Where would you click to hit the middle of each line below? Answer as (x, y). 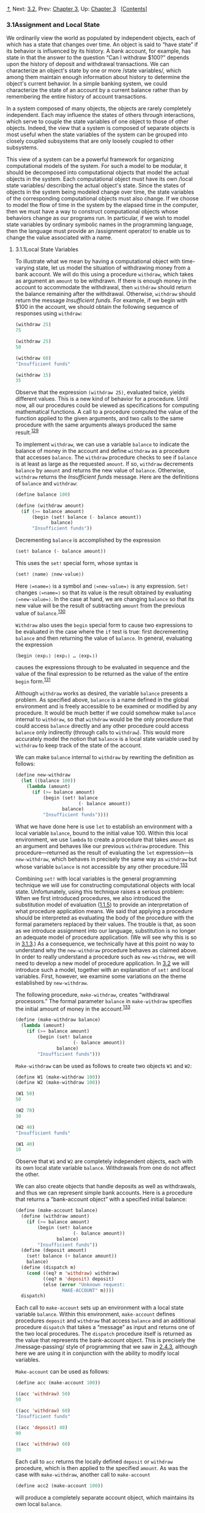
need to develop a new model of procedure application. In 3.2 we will (102, 963)
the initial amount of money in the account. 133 (73, 1008)
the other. (27, 1174)
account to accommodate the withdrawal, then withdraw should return (103, 287)
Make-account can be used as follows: (62, 1371)
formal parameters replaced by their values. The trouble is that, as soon (105, 924)
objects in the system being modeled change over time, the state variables (100, 192)
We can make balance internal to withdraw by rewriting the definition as (104, 757)
